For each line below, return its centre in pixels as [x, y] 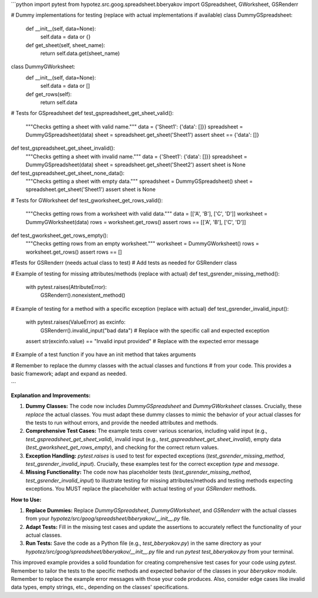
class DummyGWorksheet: [43, 67]
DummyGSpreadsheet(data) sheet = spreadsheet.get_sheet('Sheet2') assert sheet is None [135, 165]
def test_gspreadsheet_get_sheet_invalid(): [63, 148]
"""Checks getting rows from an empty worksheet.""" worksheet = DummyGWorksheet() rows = [142, 244]
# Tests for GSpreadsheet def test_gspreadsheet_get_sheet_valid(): [92, 113]
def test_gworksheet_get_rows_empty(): [59, 235]
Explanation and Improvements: [51, 395]
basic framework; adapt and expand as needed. [69, 374]
